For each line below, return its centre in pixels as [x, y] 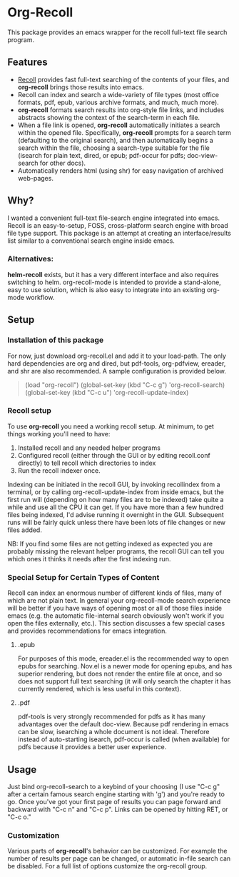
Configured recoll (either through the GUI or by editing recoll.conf [114, 455]
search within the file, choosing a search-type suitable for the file [114, 148]
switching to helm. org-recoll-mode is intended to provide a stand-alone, [114, 282]
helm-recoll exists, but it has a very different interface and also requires [113, 274]
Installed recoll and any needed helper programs [89, 448]
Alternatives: [31, 259]
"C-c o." [19, 817]
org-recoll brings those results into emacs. [81, 87]
